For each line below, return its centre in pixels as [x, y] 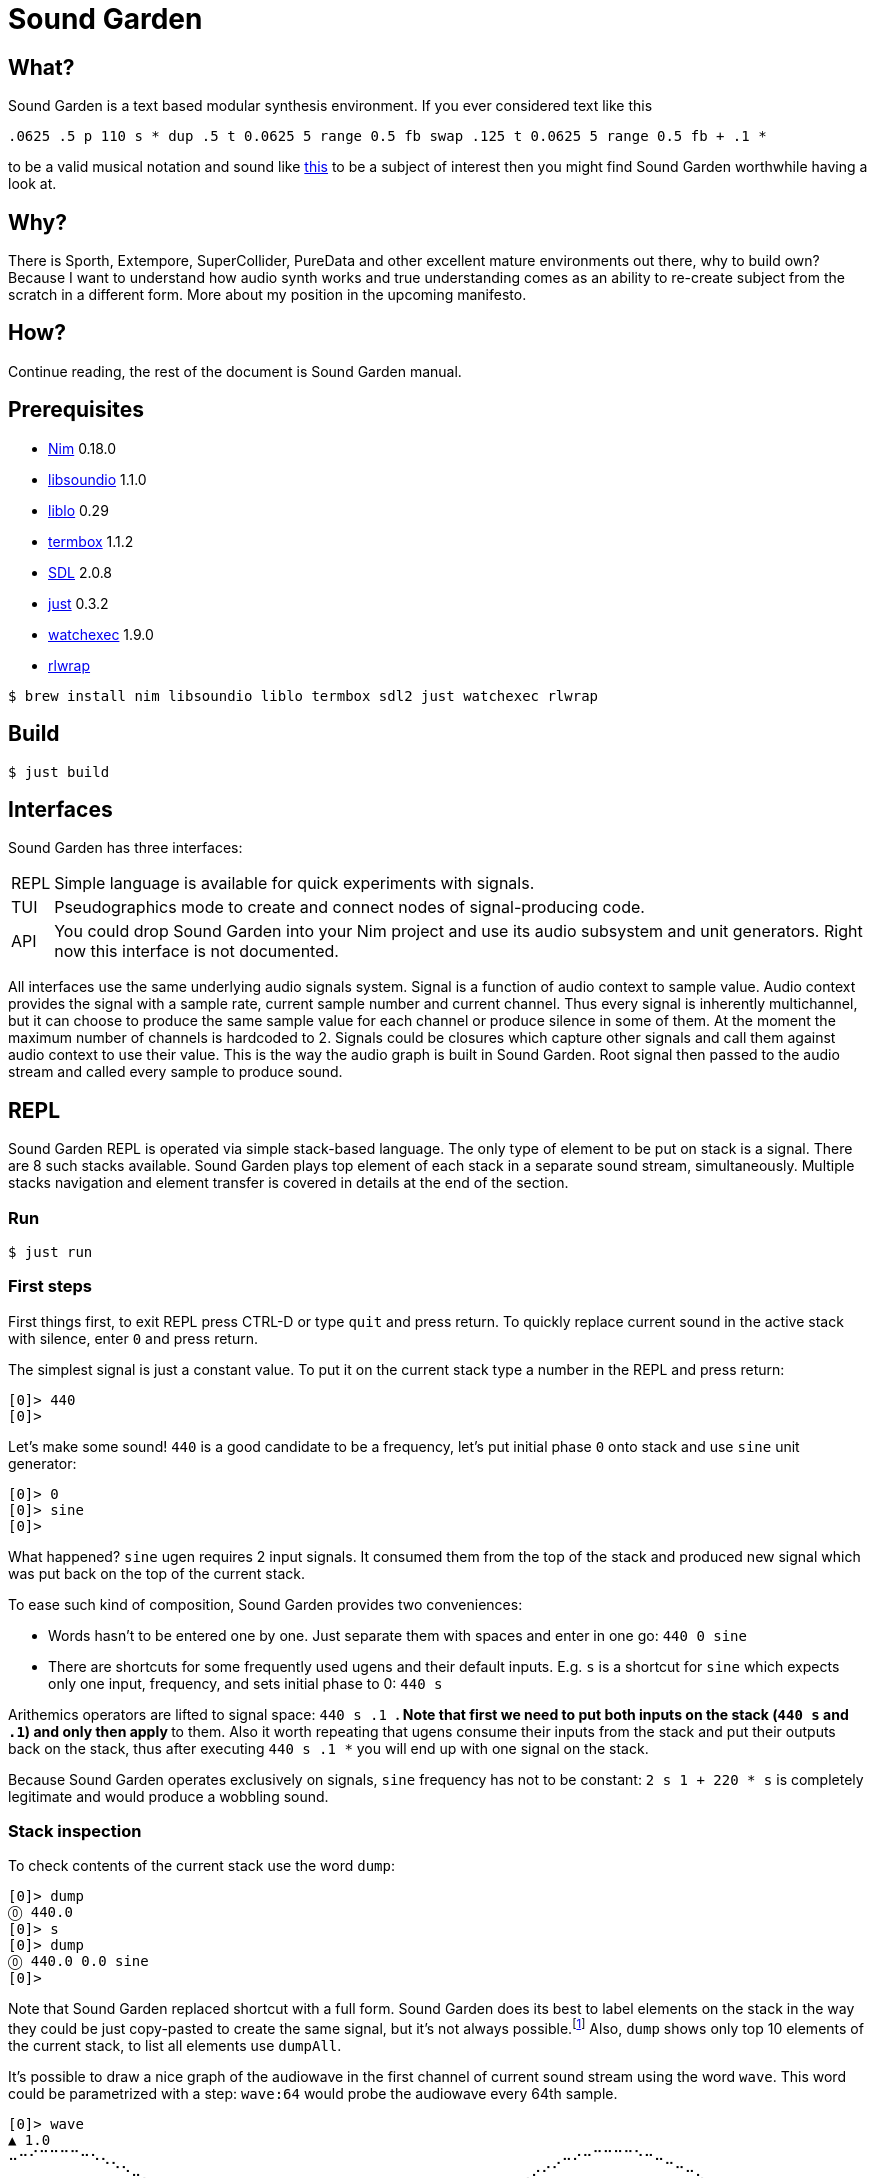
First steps [50, 1286]
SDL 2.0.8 [80, 572]
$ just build [59, 771]
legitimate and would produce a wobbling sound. [168, 1796]
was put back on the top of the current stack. [156, 1573]
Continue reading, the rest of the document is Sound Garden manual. [235, 371]
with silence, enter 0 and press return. [133, 1338]
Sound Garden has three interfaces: [125, 848]
